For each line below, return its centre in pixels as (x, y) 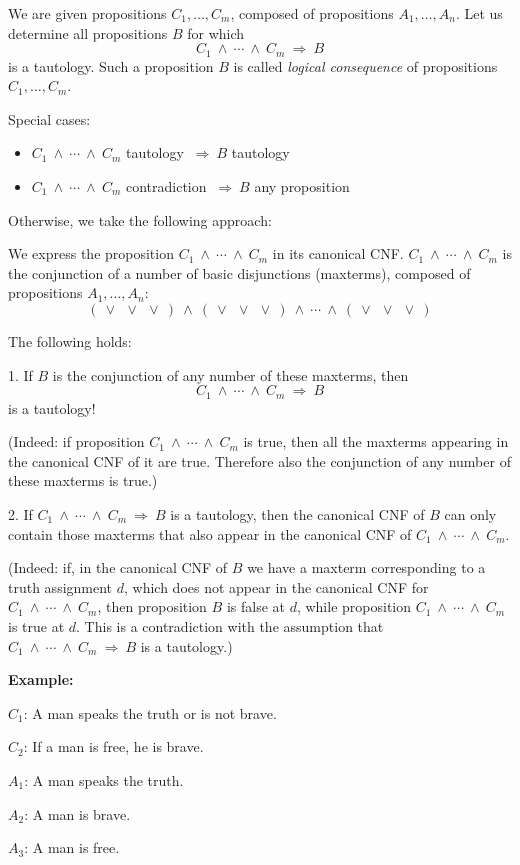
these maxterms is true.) (83, 480)
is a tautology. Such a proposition (111, 65)
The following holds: (70, 340)
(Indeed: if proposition (76, 441)
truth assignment (60, 586)
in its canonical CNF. (338, 253)
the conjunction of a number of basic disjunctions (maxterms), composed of (239, 272)
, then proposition (152, 606)
